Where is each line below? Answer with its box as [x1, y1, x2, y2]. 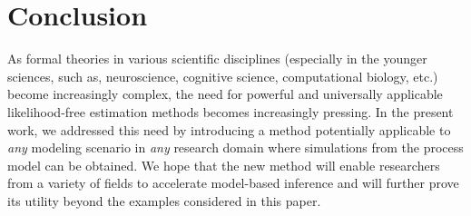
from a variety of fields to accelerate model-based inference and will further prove [7, 173, 459, 192]
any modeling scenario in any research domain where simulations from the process [7, 138, 464, 157]
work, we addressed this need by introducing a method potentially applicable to [7, 120, 451, 139]
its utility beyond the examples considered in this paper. [7, 191, 321, 210]
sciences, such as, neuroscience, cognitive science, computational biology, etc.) [7, 66, 438, 85]
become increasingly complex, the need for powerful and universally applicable [7, 84, 443, 103]
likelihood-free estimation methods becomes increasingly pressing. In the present [7, 102, 454, 121]
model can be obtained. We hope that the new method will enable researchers [7, 155, 440, 174]
